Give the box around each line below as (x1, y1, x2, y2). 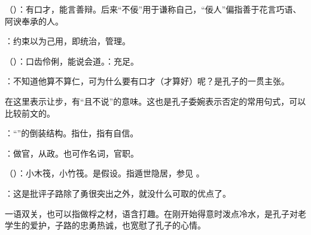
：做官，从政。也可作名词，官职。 (5, 147, 139, 159)
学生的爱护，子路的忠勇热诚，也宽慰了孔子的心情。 (5, 219, 206, 231)
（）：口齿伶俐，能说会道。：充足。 (5, 54, 139, 67)
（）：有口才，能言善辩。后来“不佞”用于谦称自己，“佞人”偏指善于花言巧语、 (5, 3, 301, 15)
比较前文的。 (5, 106, 55, 119)
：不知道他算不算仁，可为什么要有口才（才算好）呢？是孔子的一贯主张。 (5, 75, 289, 87)
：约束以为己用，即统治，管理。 (5, 35, 130, 47)
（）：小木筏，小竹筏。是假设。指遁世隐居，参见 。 (5, 167, 205, 179)
